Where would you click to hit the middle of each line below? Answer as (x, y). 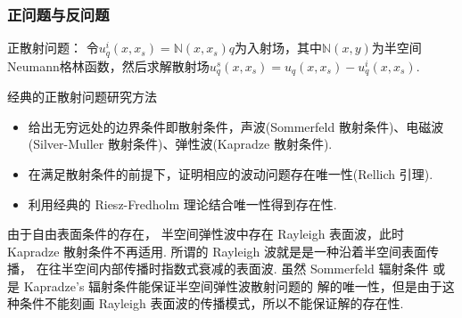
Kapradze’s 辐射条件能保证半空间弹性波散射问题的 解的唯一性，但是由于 (233, 285)
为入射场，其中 (279, 48)
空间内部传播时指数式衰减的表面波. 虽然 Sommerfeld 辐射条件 (251, 269)
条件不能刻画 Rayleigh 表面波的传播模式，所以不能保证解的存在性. (211, 303)
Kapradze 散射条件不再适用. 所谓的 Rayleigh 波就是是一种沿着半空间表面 (217, 251)
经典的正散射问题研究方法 (82, 97)
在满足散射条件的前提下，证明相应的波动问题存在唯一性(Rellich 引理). (231, 173)
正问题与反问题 (58, 14)
